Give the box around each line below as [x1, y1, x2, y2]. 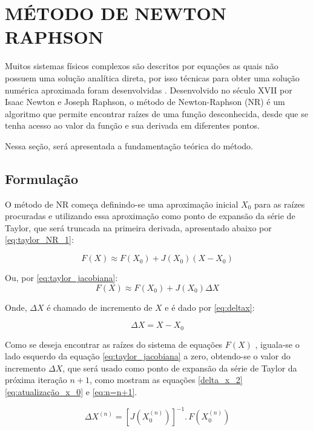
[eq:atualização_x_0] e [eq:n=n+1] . [5, 385, 137, 398]
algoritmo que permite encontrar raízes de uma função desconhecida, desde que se [5, 107, 308, 120]
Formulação [5, 169, 79, 188]
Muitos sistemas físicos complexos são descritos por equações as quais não [5, 59, 278, 72]
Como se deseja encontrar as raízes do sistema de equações [5, 338, 223, 350]
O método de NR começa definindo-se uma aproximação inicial [5, 197, 239, 210]
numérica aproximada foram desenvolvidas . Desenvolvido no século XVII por [5, 83, 292, 96]
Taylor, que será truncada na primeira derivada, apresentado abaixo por [5, 221, 272, 234]
